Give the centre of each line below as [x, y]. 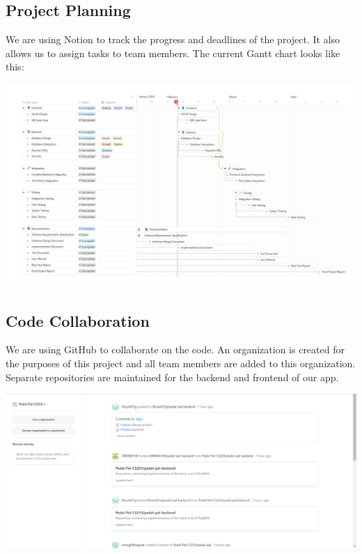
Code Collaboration [78, 320]
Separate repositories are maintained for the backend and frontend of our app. [172, 377]
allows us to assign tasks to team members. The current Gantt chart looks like [173, 53]
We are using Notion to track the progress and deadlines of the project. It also [173, 39]
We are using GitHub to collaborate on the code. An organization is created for [175, 349]
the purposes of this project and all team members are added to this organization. [181, 363]
